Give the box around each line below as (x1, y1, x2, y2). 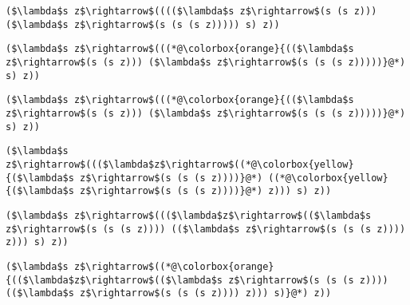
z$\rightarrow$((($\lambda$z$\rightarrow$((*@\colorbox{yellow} (6, 158, 354, 170)
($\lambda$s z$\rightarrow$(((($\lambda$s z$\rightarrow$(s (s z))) (6, 6, 377, 17)
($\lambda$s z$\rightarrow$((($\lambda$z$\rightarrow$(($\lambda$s (6, 209, 372, 221)
